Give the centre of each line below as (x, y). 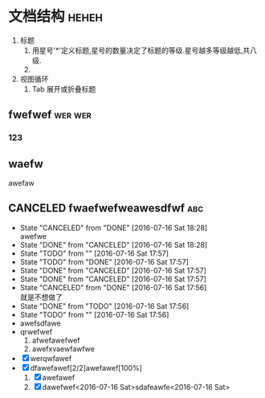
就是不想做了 (41, 297)
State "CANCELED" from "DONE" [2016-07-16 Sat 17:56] (113, 287)
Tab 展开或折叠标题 (64, 88)
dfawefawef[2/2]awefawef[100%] (86, 367)
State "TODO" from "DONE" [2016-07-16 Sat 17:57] (104, 261)
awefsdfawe (41, 323)
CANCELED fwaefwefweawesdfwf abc (106, 209)
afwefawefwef (56, 340)
